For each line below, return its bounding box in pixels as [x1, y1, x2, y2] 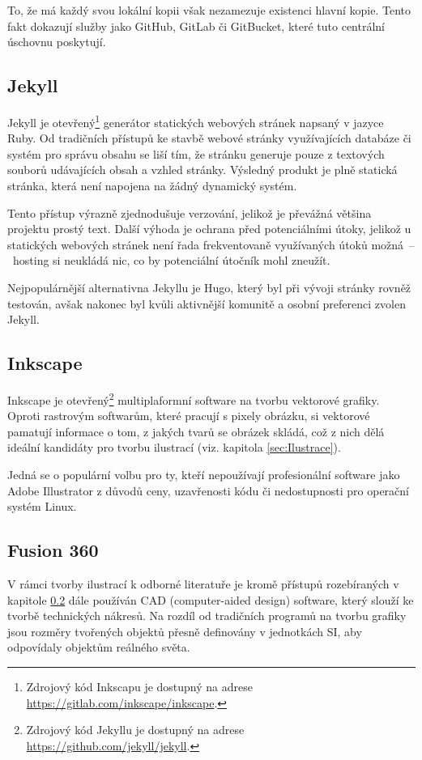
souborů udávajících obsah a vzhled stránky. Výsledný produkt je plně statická [7, 161, 398, 178]
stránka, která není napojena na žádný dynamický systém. [7, 177, 297, 194]
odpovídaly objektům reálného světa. [7, 639, 190, 656]
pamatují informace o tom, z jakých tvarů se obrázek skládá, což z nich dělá [7, 422, 385, 439]
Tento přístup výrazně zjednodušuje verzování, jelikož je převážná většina [7, 204, 372, 221]
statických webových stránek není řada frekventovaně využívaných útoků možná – [7, 236, 416, 253]
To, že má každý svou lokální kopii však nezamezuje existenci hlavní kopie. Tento [7, 2, 411, 18]
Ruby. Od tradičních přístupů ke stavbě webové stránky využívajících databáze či [7, 129, 411, 146]
